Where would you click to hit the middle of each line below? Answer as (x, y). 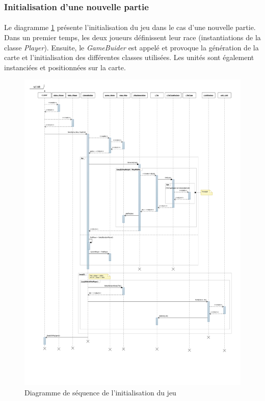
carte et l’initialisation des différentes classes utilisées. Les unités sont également (129, 57)
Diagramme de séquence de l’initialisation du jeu (100, 392)
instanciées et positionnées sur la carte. (65, 67)
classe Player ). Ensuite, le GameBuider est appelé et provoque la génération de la (131, 47)
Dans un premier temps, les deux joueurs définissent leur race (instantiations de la (132, 37)
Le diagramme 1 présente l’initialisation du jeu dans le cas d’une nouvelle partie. (130, 27)
